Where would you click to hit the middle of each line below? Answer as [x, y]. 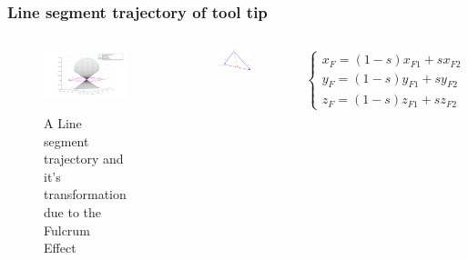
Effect [60, 248]
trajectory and [84, 159]
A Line [63, 122]
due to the [72, 211]
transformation [85, 194]
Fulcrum [67, 230]
